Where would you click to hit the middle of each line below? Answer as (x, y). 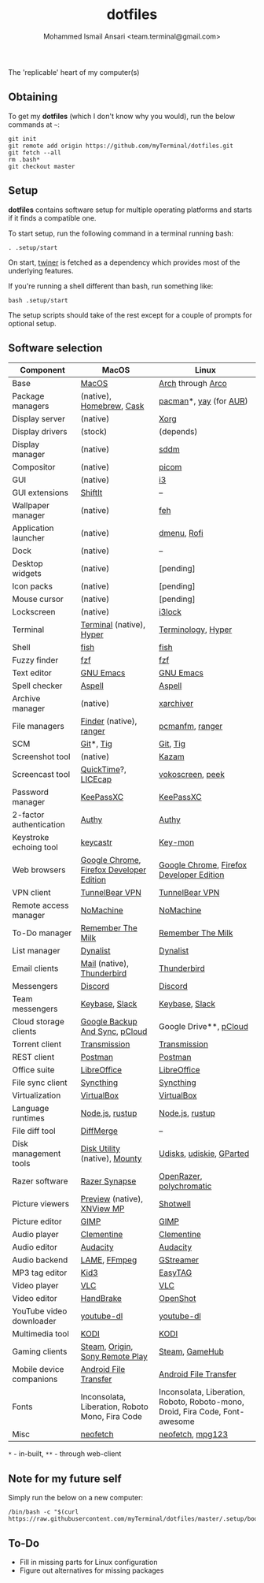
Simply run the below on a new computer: (76, 1498)
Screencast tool (41, 775)
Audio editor (35, 1247)
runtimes (28, 1118)
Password (31, 792)
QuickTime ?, (104, 770)
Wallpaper (31, 506)
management (37, 1154)
